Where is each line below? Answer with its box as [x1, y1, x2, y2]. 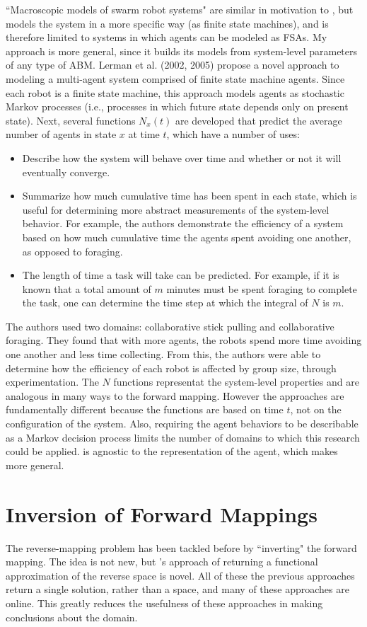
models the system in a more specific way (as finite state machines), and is [6, 16, 329, 30]
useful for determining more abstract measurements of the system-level [22, 202, 330, 217]
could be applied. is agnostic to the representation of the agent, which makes [6, 444, 338, 459]
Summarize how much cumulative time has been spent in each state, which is [22, 188, 357, 203]
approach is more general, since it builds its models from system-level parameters [6, 43, 358, 58]
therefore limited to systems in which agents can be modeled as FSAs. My [6, 30, 327, 45]
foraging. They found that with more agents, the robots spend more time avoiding [6, 333, 362, 347]
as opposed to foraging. [22, 243, 123, 258]
